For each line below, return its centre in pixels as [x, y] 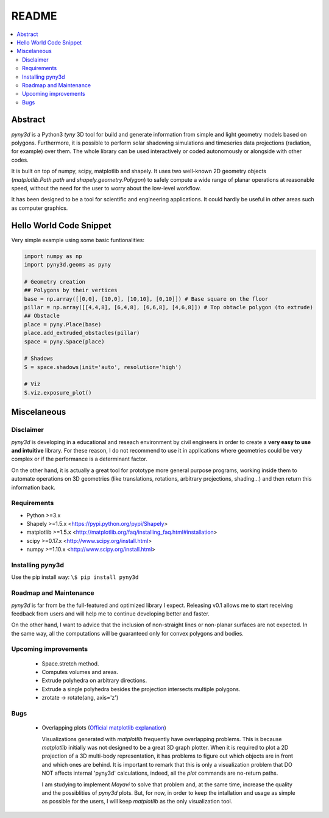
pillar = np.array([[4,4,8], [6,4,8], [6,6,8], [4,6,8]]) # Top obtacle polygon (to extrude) [169, 307]
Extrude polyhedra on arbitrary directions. [94, 681]
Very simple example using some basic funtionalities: [78, 240]
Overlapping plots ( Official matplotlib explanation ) [104, 728]
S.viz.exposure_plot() [58, 393]
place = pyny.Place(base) [63, 324]
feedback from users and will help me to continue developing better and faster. [110, 614]
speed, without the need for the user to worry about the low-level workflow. [106, 188]
